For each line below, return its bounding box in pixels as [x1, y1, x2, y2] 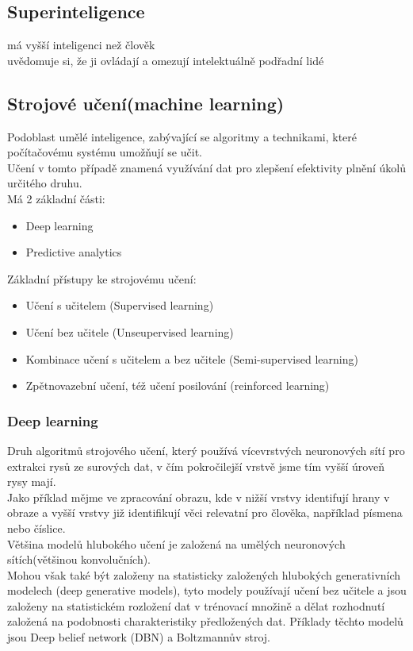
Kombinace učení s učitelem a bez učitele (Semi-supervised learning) [25, 350, 358, 367]
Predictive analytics [25, 244, 122, 260]
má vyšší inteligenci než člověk [7, 37, 155, 53]
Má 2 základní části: [7, 190, 105, 206]
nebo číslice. [7, 519, 66, 536]
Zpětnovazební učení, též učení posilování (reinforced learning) [25, 377, 330, 394]
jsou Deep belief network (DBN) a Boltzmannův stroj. [7, 629, 270, 645]
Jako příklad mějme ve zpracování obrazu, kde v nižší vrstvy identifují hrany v [7, 488, 390, 505]
